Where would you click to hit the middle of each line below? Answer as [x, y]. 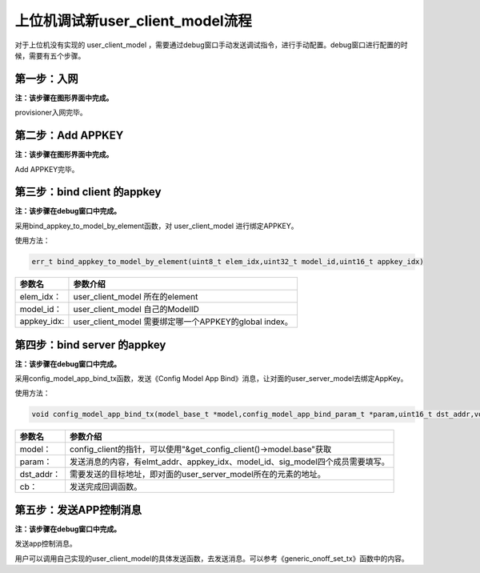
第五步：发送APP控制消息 [78, 509]
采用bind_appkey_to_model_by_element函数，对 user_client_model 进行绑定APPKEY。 [157, 226]
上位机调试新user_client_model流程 [133, 21]
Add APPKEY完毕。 [47, 169]
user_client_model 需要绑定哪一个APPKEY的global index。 [183, 322]
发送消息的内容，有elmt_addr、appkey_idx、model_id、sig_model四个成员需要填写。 [229, 462]
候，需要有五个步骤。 [50, 55]
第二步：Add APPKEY [69, 136]
